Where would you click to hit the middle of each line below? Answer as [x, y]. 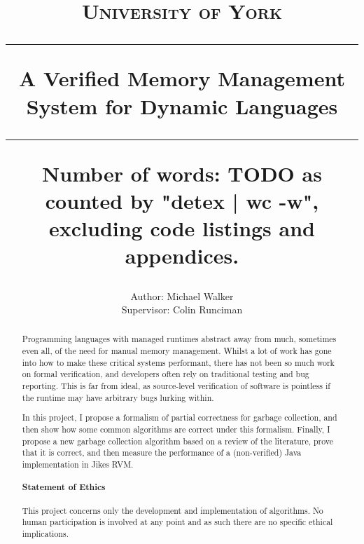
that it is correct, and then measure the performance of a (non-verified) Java [162, 453]
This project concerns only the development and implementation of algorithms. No [173, 510]
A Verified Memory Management [182, 78]
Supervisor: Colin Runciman [182, 310]
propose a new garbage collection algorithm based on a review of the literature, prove [178, 441]
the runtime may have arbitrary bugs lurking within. [118, 397]
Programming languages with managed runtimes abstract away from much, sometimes [179, 339]
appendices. [182, 256]
